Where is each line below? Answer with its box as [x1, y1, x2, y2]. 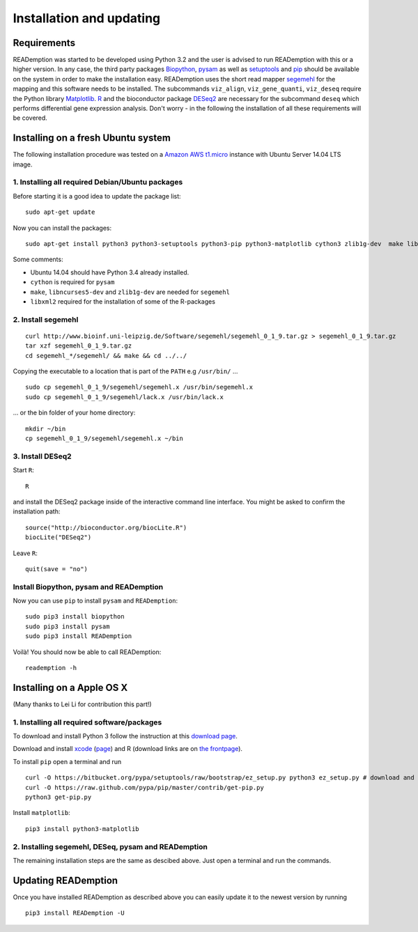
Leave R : [13, 549, 38, 557]
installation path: [13, 507, 61, 515]
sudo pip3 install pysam [25, 622, 110, 630]
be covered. [13, 114, 48, 122]
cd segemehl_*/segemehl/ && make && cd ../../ [25, 352, 187, 359]
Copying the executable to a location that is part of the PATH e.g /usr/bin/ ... [13, 367, 238, 375]
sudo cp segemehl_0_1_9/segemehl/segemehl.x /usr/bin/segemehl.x [25, 383, 254, 391]
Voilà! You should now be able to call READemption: [13, 648, 162, 656]
